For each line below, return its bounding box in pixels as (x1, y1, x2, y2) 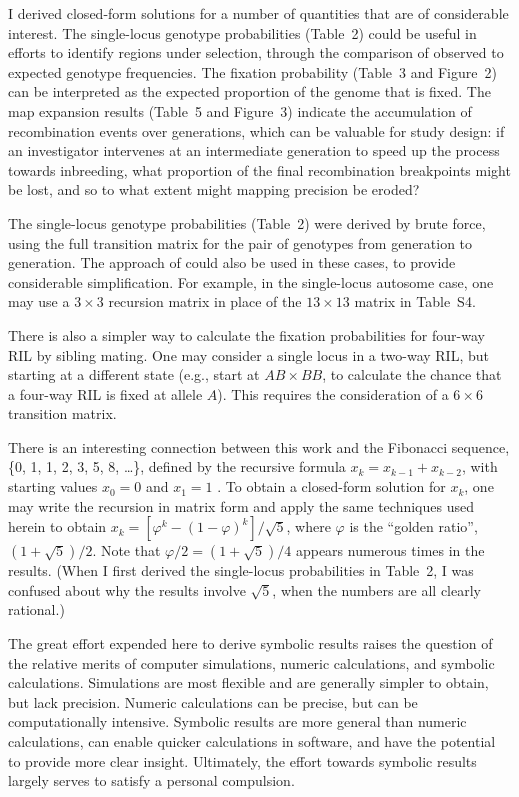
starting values (8, 476, 98, 497)
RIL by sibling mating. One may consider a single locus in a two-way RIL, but (8, 344, 489, 365)
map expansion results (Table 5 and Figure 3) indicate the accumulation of (8, 100, 472, 121)
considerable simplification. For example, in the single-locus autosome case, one (8, 271, 494, 292)
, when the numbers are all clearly (272, 579, 481, 600)
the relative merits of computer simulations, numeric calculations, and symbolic (8, 652, 495, 673)
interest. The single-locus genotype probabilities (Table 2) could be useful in (8, 22, 477, 43)
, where (286, 516, 331, 537)
